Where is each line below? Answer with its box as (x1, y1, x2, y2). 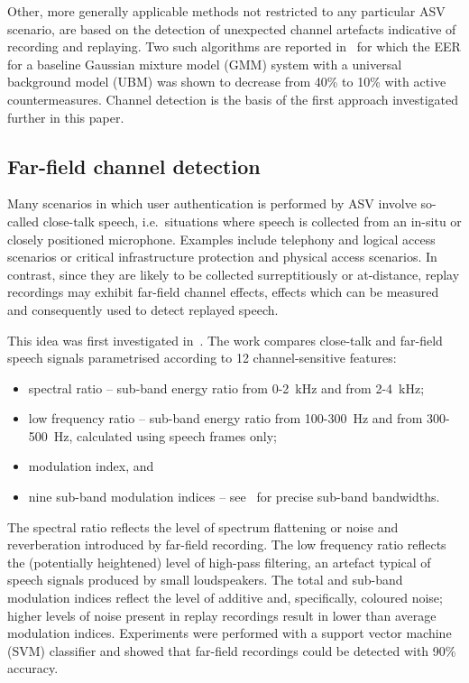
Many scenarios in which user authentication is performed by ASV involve (7, 194, 417, 213)
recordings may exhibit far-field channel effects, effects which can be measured (7, 282, 439, 301)
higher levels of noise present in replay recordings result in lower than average (7, 605, 437, 624)
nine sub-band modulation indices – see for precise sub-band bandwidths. (28, 487, 440, 506)
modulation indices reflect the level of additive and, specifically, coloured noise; (7, 588, 443, 607)
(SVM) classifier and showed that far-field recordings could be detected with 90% (7, 641, 456, 660)
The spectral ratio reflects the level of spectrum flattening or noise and (7, 517, 399, 536)
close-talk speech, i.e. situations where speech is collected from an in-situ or (42, 211, 462, 230)
